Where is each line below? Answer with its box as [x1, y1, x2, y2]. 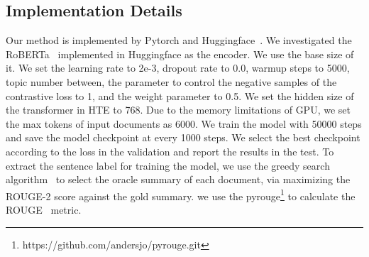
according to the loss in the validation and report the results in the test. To [6, 143, 334, 158]
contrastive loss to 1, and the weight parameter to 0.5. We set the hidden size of [6, 88, 354, 103]
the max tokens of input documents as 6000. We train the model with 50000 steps [6, 116, 362, 131]
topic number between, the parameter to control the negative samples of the [6, 74, 337, 89]
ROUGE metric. [6, 202, 82, 217]
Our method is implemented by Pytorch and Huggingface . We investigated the [6, 33, 352, 48]
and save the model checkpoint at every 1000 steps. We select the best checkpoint [6, 130, 360, 145]
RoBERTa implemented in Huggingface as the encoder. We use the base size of [6, 46, 354, 61]
